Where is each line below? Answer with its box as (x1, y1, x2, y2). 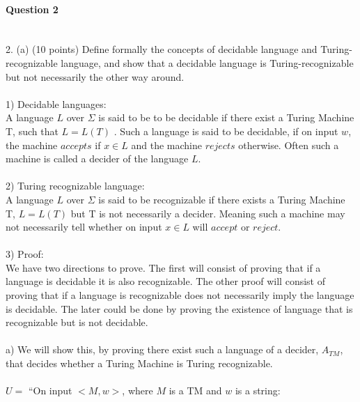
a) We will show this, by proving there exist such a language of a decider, (6, 342, 319, 357)
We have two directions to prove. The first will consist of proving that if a (6, 260, 321, 275)
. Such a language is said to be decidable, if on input (114, 123, 338, 138)
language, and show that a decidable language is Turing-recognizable (61, 55, 354, 70)
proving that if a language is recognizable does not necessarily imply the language (6, 288, 354, 302)
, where (122, 383, 153, 398)
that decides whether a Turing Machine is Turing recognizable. (6, 356, 273, 371)
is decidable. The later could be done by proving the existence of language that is (6, 301, 353, 316)
